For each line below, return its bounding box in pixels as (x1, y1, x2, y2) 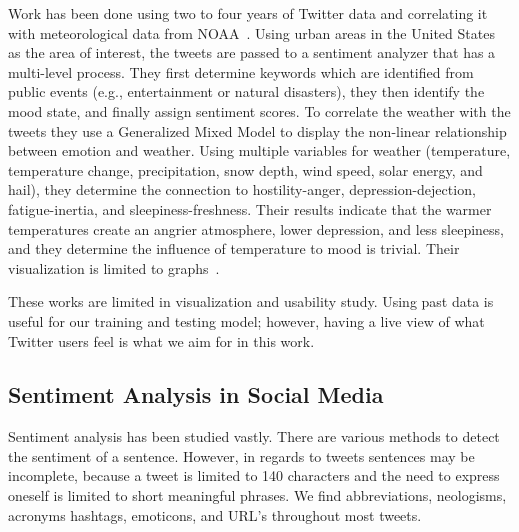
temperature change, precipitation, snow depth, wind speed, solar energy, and (8, 159, 483, 180)
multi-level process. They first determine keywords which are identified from (8, 61, 474, 82)
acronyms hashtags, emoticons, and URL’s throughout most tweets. (8, 504, 422, 525)
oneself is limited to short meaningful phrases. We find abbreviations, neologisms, (8, 485, 507, 506)
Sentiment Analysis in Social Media (8, 379, 384, 410)
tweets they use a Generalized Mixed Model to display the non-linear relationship (8, 120, 507, 141)
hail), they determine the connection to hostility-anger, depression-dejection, (8, 179, 476, 200)
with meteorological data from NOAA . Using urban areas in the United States (8, 22, 495, 43)
